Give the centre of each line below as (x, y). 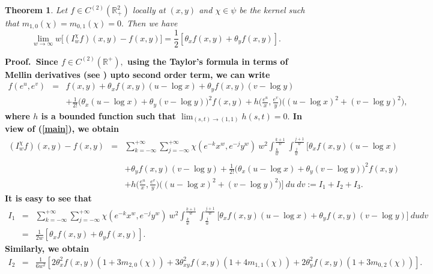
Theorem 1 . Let (36, 10)
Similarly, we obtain (47, 249)
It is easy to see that (48, 198)
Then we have (152, 23)
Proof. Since (32, 61)
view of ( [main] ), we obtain (62, 129)
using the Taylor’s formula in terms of (208, 61)
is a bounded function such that (108, 115)
